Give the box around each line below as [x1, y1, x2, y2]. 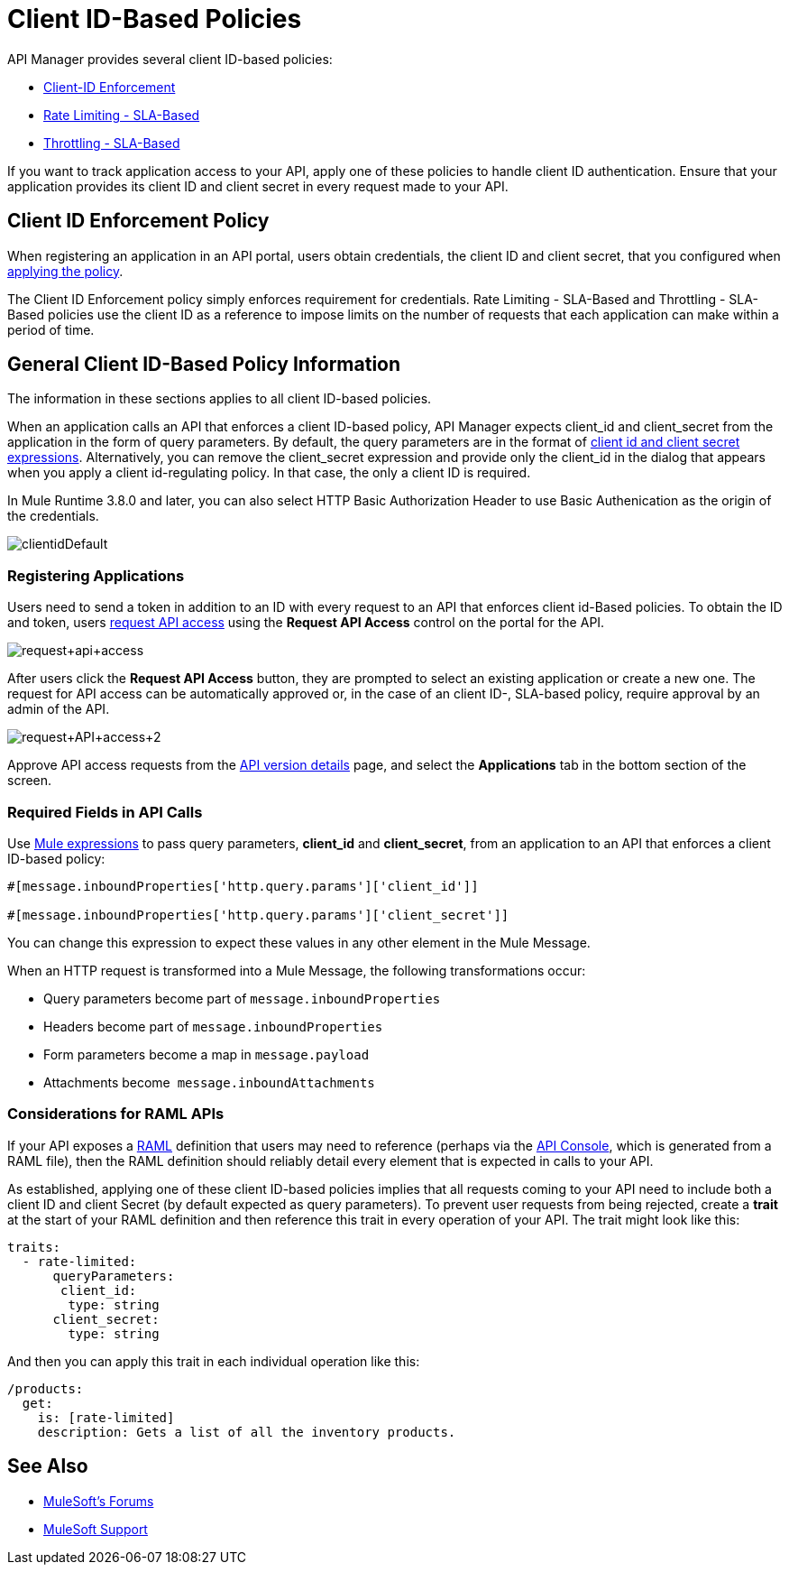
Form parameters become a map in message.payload [43, 1046, 370, 1062]
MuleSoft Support [43, 1521, 148, 1537]
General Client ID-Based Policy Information [7, 353, 401, 376]
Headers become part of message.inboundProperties [43, 1018, 383, 1034]
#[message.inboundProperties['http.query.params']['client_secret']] [7, 907, 509, 922]
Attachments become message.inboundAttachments [43, 1074, 375, 1090]
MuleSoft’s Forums [43, 1493, 154, 1509]
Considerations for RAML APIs [7, 1105, 225, 1124]
